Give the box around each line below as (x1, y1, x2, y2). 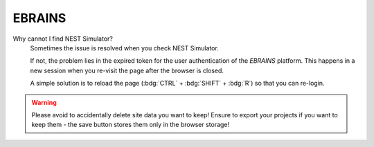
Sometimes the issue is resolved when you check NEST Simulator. (30, 43, 220, 52)
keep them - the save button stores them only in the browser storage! (31, 121, 230, 129)
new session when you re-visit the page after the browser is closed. (30, 66, 224, 75)
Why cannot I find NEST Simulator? (12, 35, 114, 43)
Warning (31, 98, 57, 106)
